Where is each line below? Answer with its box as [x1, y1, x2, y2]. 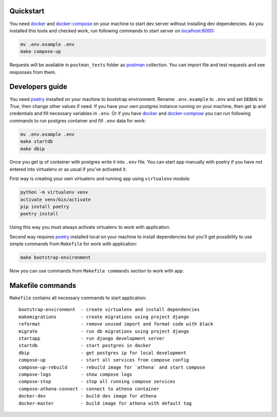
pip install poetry [20, 204, 69, 210]
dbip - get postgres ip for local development [18, 350, 187, 356]
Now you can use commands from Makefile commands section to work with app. [9, 268, 184, 274]
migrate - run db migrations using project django [18, 328, 189, 334]
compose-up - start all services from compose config [18, 357, 189, 363]
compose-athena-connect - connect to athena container [18, 386, 160, 392]
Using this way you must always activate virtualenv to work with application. [9, 224, 171, 230]
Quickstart [9, 7, 45, 15]
